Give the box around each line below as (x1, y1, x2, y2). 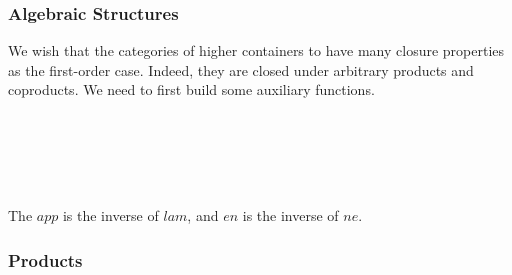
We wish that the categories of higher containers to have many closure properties (8, 40, 505, 61)
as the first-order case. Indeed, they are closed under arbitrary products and (8, 59, 474, 80)
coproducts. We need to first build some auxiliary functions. (8, 79, 375, 100)
